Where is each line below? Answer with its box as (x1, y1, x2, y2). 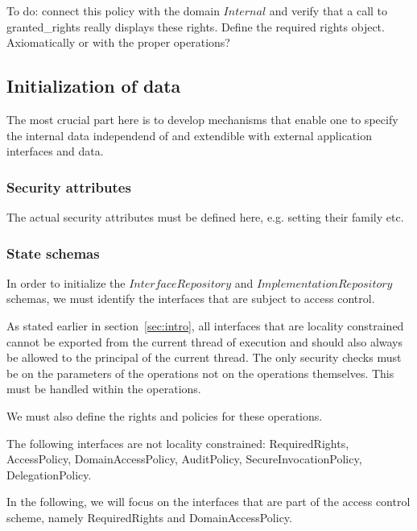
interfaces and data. (6, 143, 104, 160)
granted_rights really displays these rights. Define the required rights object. (6, 18, 385, 35)
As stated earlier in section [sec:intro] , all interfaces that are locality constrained (6, 317, 404, 334)
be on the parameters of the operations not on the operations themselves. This (6, 364, 394, 381)
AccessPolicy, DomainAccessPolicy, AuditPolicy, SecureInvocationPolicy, (6, 450, 362, 467)
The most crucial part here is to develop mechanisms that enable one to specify (6, 110, 398, 127)
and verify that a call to (269, 2, 388, 19)
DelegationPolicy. (6, 466, 92, 483)
